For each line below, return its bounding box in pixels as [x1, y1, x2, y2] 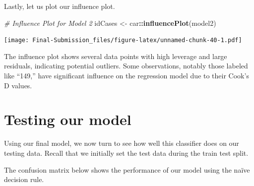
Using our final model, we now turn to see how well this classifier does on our [4, 138, 239, 148]
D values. [4, 80, 32, 90]
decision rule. [4, 174, 44, 185]
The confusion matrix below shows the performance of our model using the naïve [4, 164, 250, 175]
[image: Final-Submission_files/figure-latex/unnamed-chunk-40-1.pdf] [4, 37, 242, 44]
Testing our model [4, 109, 131, 129]
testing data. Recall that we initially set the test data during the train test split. [4, 147, 249, 158]
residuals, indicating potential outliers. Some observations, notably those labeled [4, 61, 248, 71]
